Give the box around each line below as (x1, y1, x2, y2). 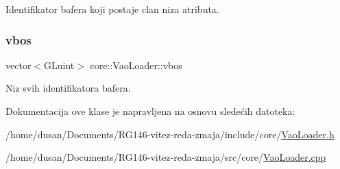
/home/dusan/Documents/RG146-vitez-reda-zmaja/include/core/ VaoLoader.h (5, 127, 335, 141)
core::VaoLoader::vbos (90, 57, 182, 72)
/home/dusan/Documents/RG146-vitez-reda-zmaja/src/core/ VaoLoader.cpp (5, 150, 326, 164)
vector (5, 57, 32, 72)
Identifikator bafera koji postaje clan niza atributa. (5, 2, 219, 16)
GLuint (44, 57, 75, 72)
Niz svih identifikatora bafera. (5, 81, 131, 95)
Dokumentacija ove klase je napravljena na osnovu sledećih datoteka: (5, 104, 295, 118)
